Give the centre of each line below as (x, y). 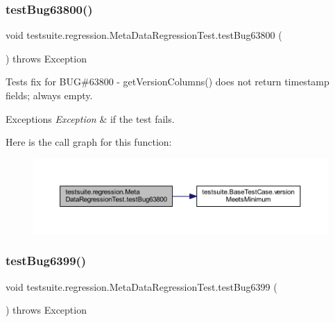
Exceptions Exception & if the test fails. (90, 118)
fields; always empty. (49, 95)
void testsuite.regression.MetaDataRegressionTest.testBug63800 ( (144, 35)
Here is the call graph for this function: (89, 142)
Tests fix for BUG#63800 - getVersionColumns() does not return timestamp (167, 82)
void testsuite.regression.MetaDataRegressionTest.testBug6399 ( (141, 286)
